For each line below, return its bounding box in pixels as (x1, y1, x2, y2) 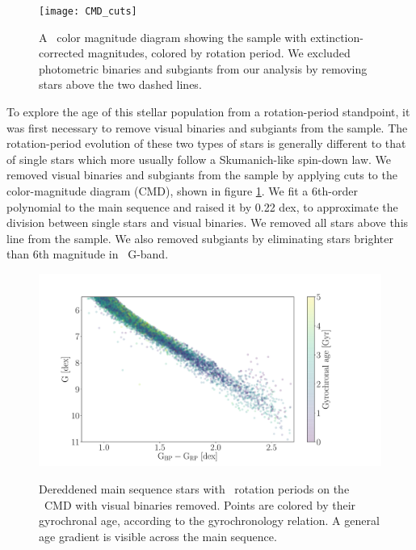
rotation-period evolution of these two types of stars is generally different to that (6, 135, 406, 152)
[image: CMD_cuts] (39, 6, 137, 17)
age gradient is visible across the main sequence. (39, 527, 277, 544)
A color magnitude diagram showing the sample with (39, 28, 307, 45)
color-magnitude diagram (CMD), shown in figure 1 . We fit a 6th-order (6, 183, 358, 199)
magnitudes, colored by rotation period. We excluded (87, 44, 351, 61)
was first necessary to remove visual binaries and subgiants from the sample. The (6, 119, 408, 136)
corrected (39, 44, 85, 61)
